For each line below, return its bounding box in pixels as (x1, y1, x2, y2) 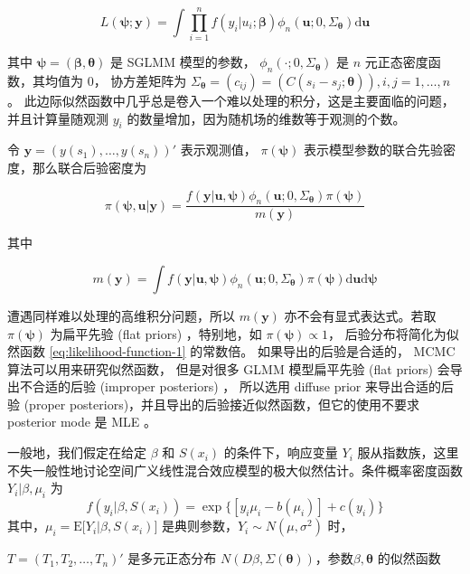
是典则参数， (161, 516, 238, 535)
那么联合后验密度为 (32, 157, 146, 176)
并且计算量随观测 (7, 108, 108, 127)
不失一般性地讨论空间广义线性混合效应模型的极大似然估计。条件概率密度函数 (7, 460, 463, 479)
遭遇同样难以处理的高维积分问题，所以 (7, 306, 235, 325)
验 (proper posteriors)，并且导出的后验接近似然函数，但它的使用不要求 (7, 394, 420, 413)
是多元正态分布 (127, 549, 217, 568)
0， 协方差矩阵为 (87, 71, 187, 89)
